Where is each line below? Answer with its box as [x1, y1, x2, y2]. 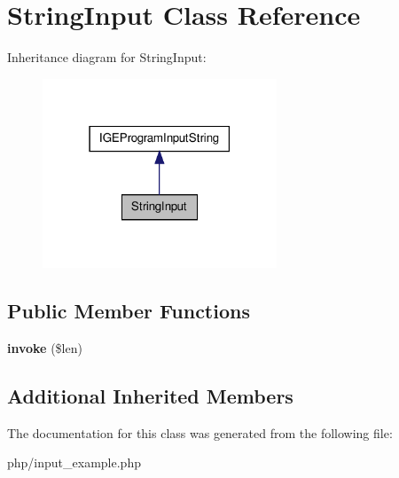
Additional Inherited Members [7, 382, 293, 409]
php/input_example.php [7, 453, 141, 472]
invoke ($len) [7, 339, 82, 357]
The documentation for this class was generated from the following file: [7, 423, 393, 442]
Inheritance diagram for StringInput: [7, 48, 207, 67]
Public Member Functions [7, 297, 250, 325]
